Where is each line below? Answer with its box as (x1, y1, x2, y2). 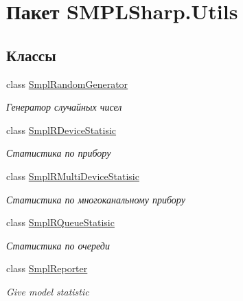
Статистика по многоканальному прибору (6, 192, 185, 206)
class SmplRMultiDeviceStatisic (6, 168, 139, 183)
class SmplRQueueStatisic (6, 215, 115, 230)
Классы (6, 44, 56, 65)
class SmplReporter (6, 261, 88, 276)
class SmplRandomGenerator (6, 76, 128, 91)
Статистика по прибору (6, 146, 111, 160)
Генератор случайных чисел (6, 100, 122, 114)
